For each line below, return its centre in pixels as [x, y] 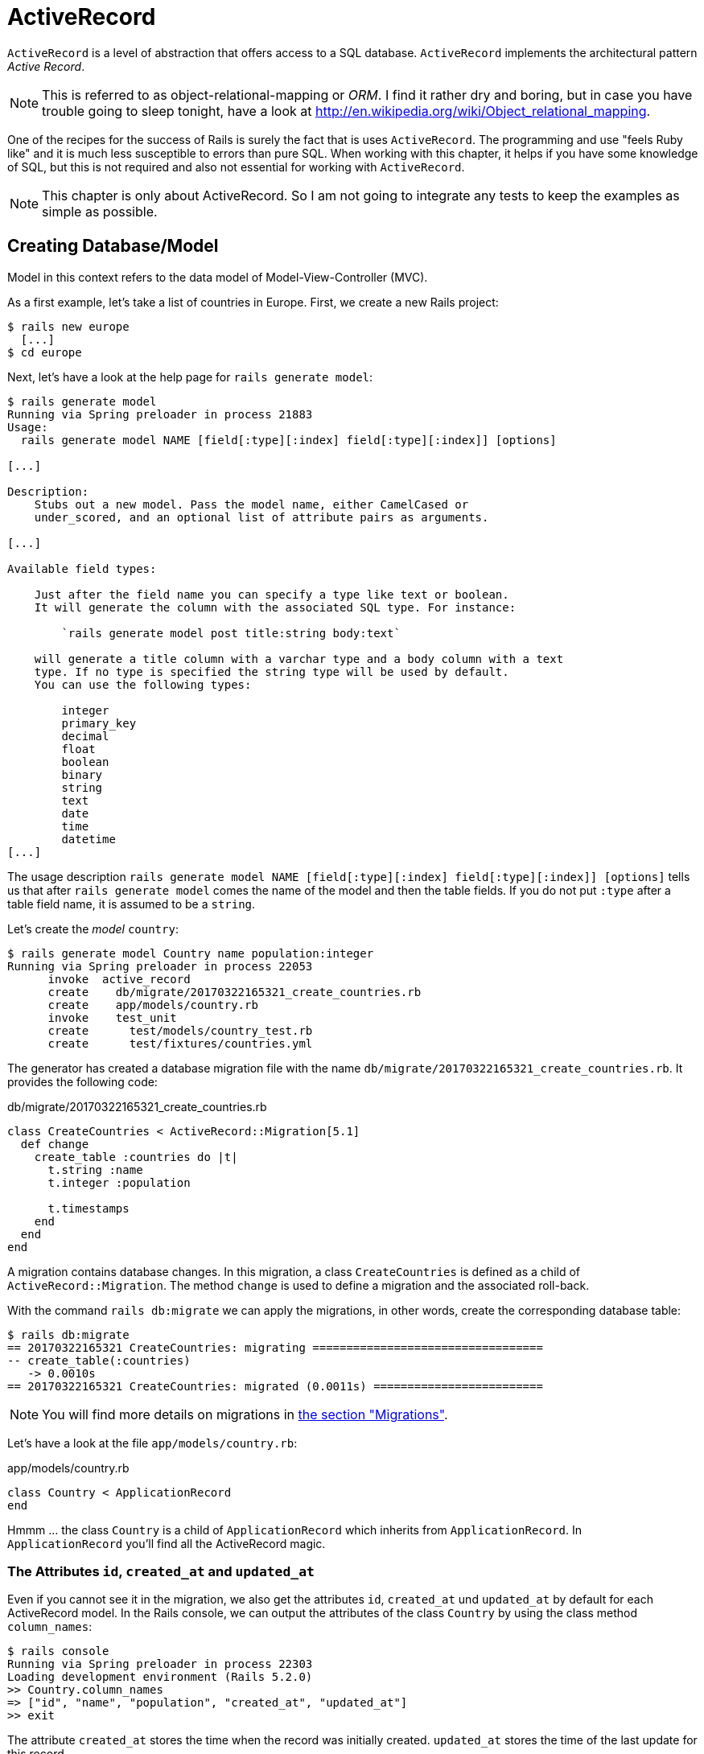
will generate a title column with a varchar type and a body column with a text [299, 659]
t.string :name [95, 1169]
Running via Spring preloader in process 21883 [160, 414]
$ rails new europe [68, 326]
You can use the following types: [143, 684]
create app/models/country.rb [153, 1005]
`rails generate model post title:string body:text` [231, 633]
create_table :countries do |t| [136, 1157]
